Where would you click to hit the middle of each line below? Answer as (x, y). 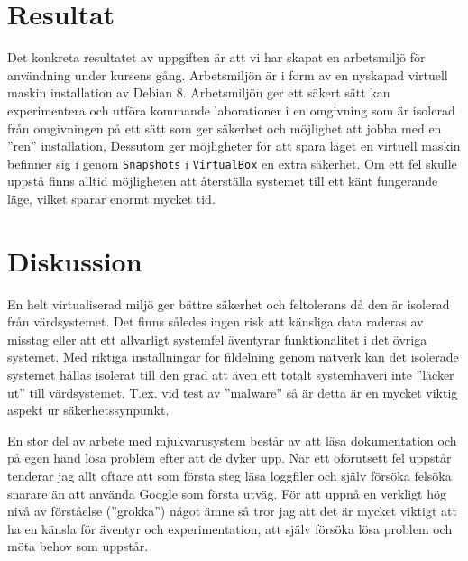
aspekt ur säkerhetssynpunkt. (88, 410)
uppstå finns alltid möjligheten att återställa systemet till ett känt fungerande (223, 181)
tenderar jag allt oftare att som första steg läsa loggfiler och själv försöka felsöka (229, 475)
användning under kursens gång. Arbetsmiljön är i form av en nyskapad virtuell (228, 74)
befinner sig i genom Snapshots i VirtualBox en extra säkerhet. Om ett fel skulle (232, 163)
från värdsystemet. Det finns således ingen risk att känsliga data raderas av (216, 322)
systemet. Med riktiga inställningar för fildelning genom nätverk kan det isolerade (233, 357)
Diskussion (75, 260)
